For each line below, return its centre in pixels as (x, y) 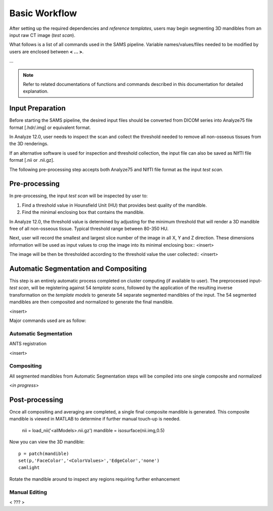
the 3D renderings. (29, 144)
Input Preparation (37, 108)
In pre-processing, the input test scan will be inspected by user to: (79, 196)
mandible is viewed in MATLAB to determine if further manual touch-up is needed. (95, 419)
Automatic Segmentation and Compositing (78, 269)
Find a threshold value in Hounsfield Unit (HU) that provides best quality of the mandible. (115, 205)
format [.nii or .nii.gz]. (32, 160)
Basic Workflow (43, 13)
